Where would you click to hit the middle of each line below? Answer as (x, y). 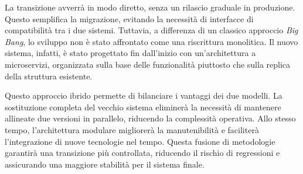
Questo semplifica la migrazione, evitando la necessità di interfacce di (129, 18)
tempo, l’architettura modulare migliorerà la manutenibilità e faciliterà (132, 129)
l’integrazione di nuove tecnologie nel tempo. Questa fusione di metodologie (140, 141)
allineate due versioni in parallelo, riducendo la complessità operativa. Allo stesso (150, 118)
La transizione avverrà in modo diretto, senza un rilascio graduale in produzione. (150, 7)
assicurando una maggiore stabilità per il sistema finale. (105, 164)
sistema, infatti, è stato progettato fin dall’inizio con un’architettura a (130, 53)
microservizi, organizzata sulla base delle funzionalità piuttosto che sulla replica (148, 64)
